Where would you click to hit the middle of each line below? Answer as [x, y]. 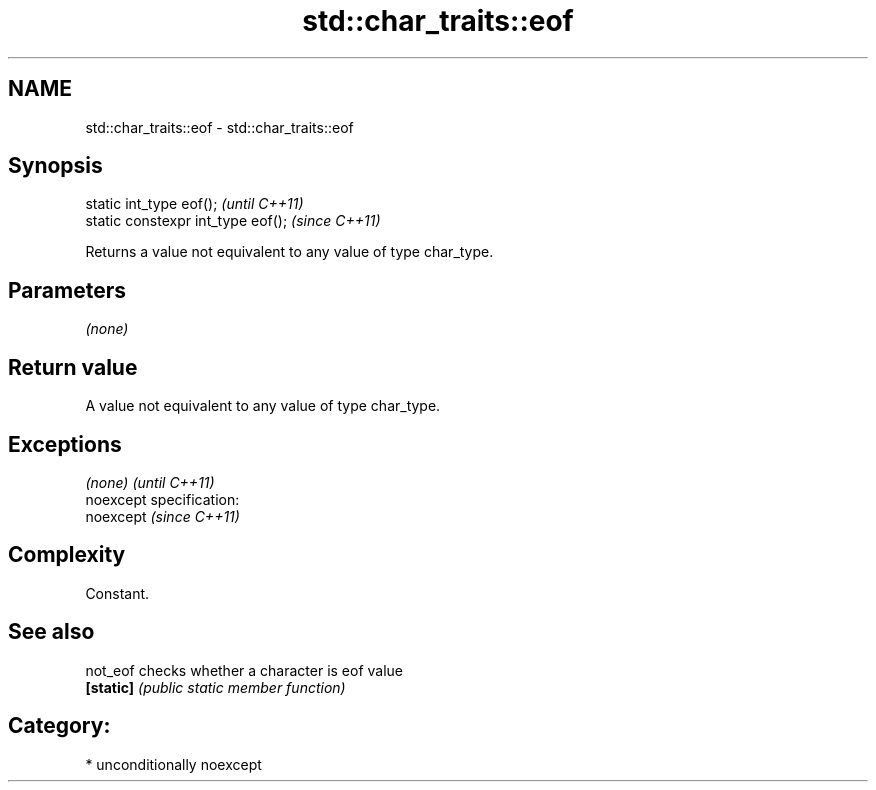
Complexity [67, 555]
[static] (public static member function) [215, 687]
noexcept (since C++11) [162, 516]
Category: [59, 726]
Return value [73, 367]
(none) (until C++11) [150, 482]
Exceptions [65, 444]
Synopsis [55, 166]
